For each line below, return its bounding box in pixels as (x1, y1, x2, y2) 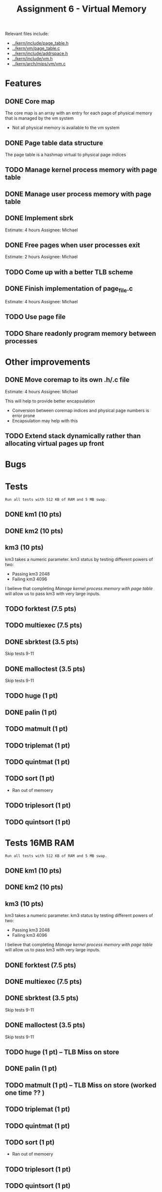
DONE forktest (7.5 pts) (5, 961, 77, 969)
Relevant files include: (5, 31, 49, 37)
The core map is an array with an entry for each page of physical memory (5, 110, 153, 116)
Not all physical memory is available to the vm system (12, 125, 120, 131)
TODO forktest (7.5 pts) (5, 605, 77, 613)
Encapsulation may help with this (12, 418, 78, 423)
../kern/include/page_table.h (12, 40, 69, 46)
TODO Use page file (5, 313, 66, 321)
